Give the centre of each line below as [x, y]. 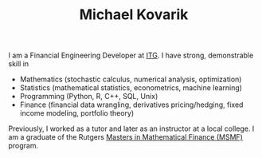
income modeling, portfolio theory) [77, 113]
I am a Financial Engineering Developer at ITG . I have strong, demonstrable [131, 55]
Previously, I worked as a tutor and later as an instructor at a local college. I [131, 128]
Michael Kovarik [134, 15]
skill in [19, 64]
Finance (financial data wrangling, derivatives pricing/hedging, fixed [131, 105]
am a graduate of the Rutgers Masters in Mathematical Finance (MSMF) [125, 137]
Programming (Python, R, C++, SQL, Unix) [89, 97]
